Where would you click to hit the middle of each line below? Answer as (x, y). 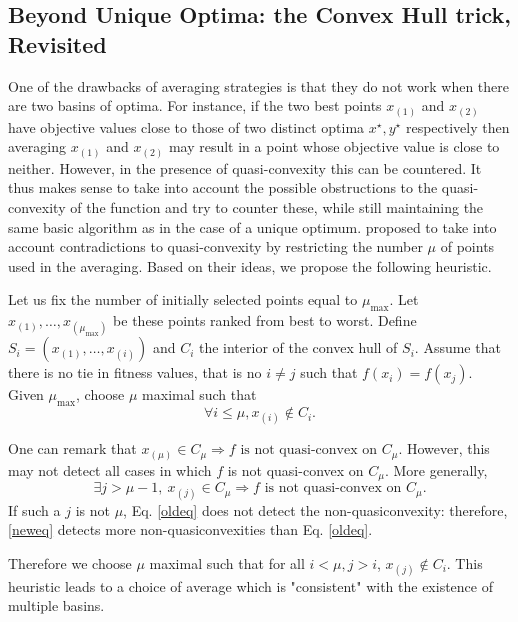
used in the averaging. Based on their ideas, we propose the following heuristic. (250, 265)
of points (467, 246)
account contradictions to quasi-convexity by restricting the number (215, 246)
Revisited (57, 43)
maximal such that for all (227, 562)
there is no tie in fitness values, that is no (135, 372)
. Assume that (457, 347)
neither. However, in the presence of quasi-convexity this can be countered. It (245, 167)
